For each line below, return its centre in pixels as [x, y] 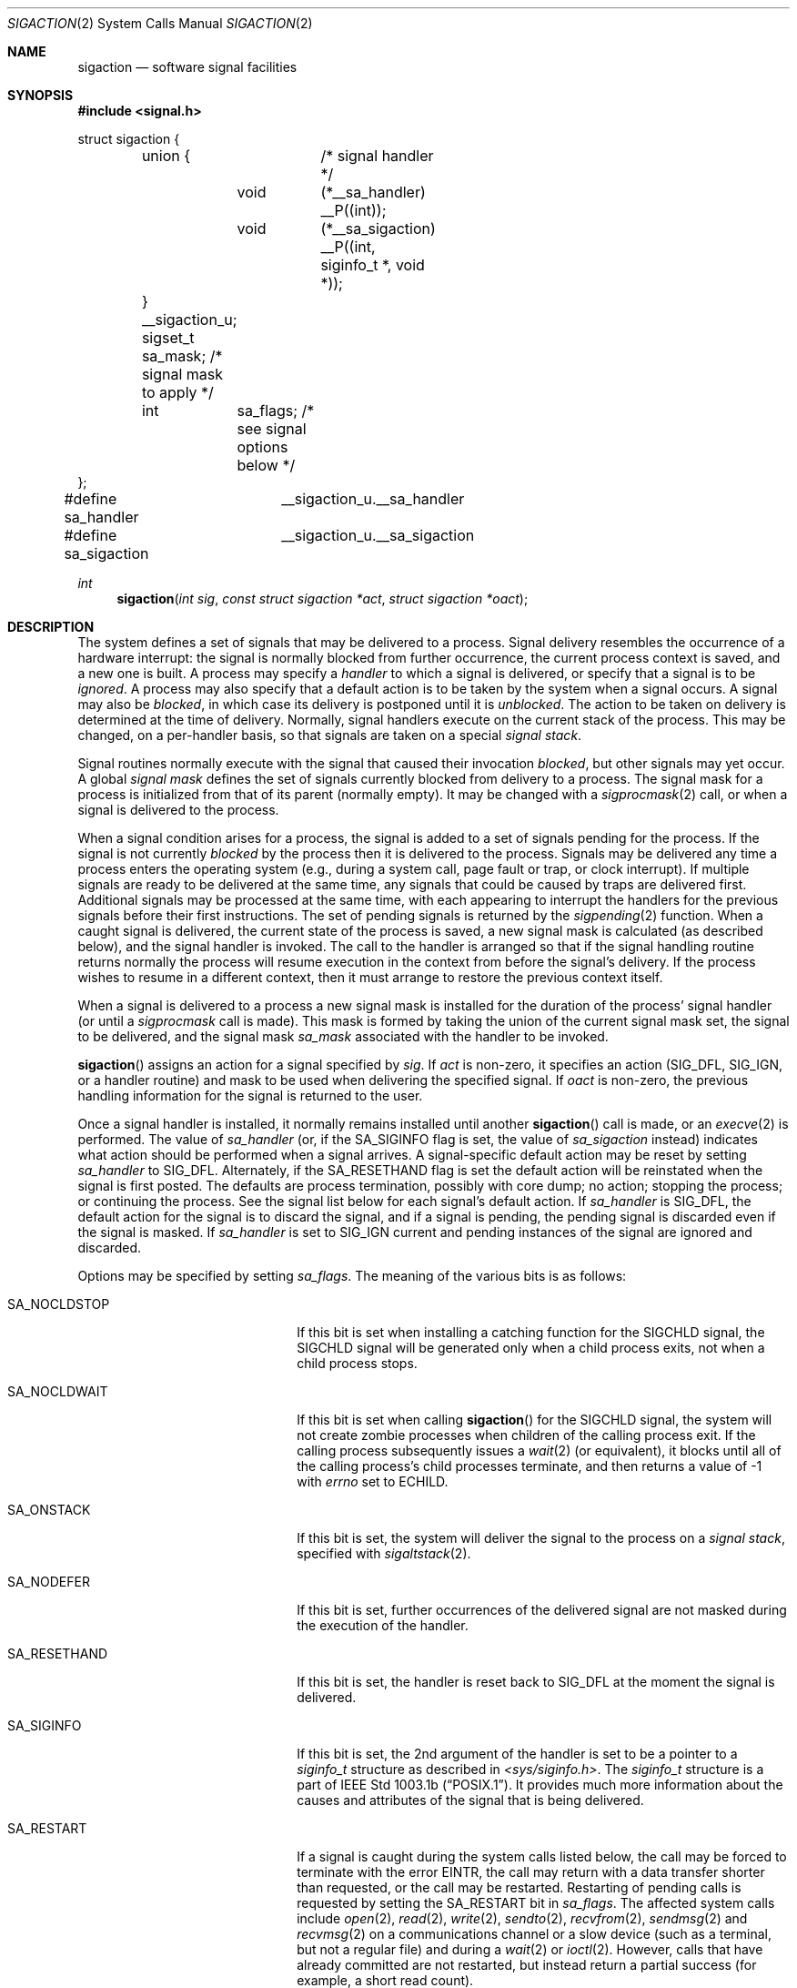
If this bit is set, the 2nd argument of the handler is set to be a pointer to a [517, 1754]
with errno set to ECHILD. [373, 1481]
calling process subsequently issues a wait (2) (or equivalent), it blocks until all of [539, 1450]
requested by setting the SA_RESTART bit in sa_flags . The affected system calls [536, 1903]
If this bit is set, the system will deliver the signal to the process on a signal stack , [541, 1538]
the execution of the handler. [383, 1625]
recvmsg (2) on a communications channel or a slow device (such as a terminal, [535, 1934]
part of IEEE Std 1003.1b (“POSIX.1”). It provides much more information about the [540, 1785]
